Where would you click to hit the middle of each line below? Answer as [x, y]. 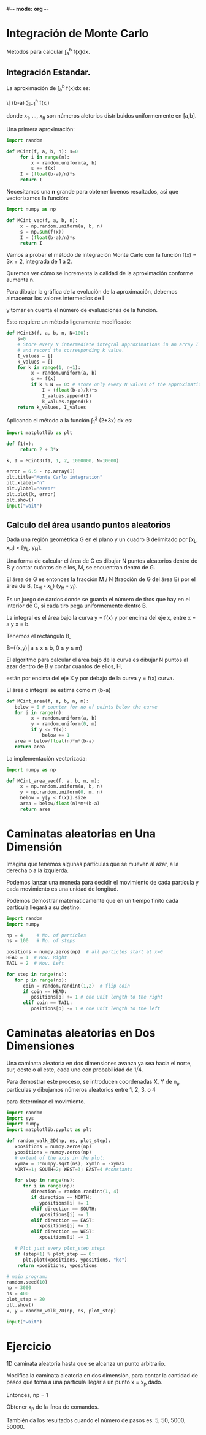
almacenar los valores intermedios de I [55, 298]
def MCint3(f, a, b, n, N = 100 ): [48, 333]
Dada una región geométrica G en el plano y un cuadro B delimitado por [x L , [102, 540]
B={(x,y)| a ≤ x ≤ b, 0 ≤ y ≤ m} [44, 648]
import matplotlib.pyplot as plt [49, 1130]
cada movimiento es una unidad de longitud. [62, 889]
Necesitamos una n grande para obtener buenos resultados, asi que [93, 192]
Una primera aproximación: [41, 129]
